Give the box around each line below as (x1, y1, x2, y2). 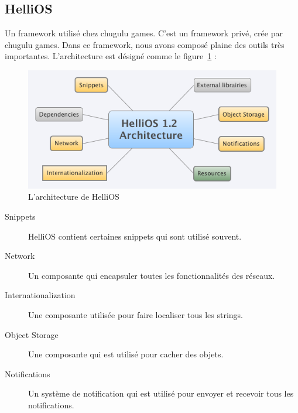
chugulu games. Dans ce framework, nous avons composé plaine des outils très (5, 38, 285, 50)
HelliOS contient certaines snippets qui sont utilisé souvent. (28, 230, 242, 242)
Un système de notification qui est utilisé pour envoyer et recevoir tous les (28, 387, 294, 400)
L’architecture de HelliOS (28, 190, 119, 203)
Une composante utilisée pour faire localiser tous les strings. (28, 309, 244, 320)
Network (5, 250, 35, 262)
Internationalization (5, 289, 76, 301)
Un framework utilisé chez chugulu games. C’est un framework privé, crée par (5, 27, 283, 39)
